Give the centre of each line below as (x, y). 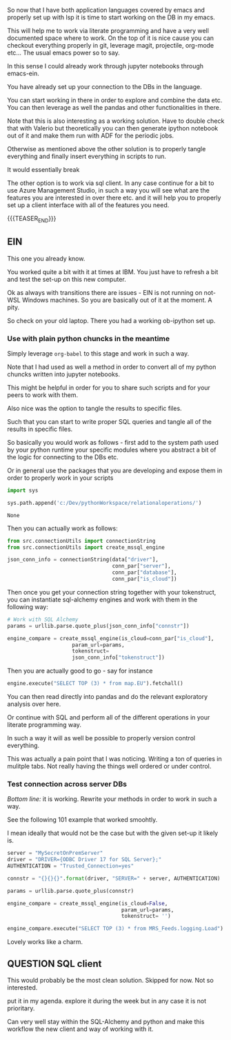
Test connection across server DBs (67, 784)
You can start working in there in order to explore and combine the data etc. (115, 100)
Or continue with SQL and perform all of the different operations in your (109, 718)
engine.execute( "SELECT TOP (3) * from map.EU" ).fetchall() (96, 684)
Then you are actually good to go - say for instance (80, 671)
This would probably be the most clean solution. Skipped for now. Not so (110, 981)
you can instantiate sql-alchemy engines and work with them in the (102, 599)
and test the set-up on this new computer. (67, 279)
